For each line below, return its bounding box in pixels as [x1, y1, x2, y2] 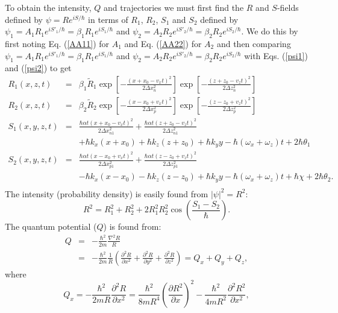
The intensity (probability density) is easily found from [5, 187, 208, 200]
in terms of [88, 13, 128, 25]
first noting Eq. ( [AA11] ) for [5, 37, 110, 49]
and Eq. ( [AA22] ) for [124, 37, 202, 49]
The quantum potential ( [5, 220, 97, 233]
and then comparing [216, 37, 291, 49]
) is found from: [103, 220, 161, 233]
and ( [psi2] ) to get [5, 62, 72, 74]
